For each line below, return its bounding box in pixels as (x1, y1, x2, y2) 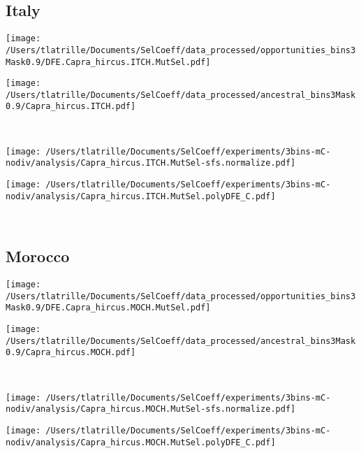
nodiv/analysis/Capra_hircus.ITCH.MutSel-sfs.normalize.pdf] (6, 158, 296, 168)
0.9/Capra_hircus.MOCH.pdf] (6, 347, 136, 358)
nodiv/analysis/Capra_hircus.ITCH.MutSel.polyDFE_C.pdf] (6, 191, 276, 201)
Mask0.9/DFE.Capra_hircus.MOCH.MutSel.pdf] (6, 303, 211, 313)
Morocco (6, 245, 70, 267)
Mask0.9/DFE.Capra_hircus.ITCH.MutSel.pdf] (6, 57, 211, 67)
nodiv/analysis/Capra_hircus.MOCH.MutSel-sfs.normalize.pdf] (6, 404, 296, 415)
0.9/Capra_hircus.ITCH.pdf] (6, 101, 136, 112)
